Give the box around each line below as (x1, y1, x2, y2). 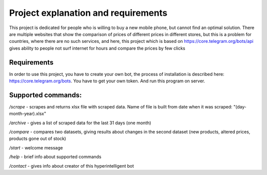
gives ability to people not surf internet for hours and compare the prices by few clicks (9, 45, 185, 51)
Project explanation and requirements (9, 7, 168, 18)
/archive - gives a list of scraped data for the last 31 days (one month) (9, 120, 151, 126)
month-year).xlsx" (9, 111, 46, 117)
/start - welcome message (9, 144, 63, 150)
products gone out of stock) (9, 136, 66, 141)
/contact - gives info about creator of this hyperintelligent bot (9, 163, 134, 169)
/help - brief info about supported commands (9, 154, 101, 160)
